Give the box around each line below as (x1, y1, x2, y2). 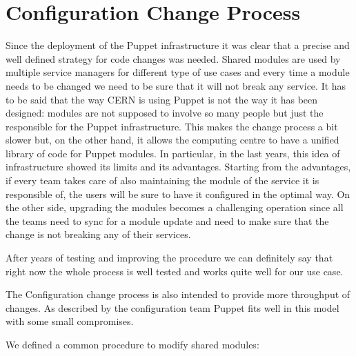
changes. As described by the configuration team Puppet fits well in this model (6, 300, 339, 315)
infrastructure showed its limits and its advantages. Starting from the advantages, (6, 159, 351, 174)
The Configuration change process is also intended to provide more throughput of (6, 287, 350, 301)
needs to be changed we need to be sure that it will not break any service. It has (6, 78, 346, 92)
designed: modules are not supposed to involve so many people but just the (6, 106, 324, 120)
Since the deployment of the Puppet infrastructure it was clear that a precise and (6, 38, 350, 52)
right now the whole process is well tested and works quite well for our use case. (6, 264, 344, 278)
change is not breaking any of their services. (6, 227, 191, 241)
